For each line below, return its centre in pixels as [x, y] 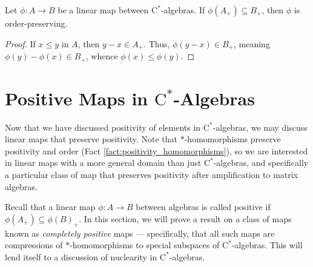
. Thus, [157, 43]
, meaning [252, 43]
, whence [102, 56]
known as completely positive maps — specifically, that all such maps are [140, 233]
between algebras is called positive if [203, 207]
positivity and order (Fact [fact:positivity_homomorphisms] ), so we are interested [156, 150]
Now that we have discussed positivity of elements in [103, 127]
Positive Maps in [77, 98]
